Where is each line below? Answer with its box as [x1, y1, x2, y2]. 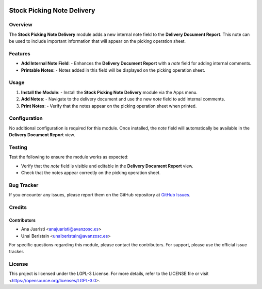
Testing [9, 144, 28, 150]
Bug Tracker [9, 182, 39, 189]
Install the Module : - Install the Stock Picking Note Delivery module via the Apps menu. [21, 89, 197, 95]
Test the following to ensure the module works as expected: [9, 154, 129, 160]
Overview [9, 21, 33, 28]
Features [9, 50, 31, 57]
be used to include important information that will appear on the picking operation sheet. [9, 38, 186, 44]
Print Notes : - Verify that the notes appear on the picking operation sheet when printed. [21, 103, 197, 109]
